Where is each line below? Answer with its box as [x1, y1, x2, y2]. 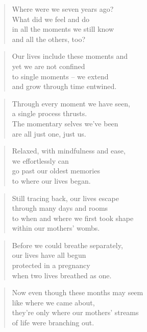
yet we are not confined [12, 60, 85, 71]
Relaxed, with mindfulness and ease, [12, 145, 126, 156]
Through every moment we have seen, [12, 98, 130, 108]
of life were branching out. [12, 317, 94, 328]
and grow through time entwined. [12, 81, 117, 92]
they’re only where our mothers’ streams [12, 307, 139, 318]
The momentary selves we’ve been [12, 118, 118, 128]
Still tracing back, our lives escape [12, 192, 119, 203]
